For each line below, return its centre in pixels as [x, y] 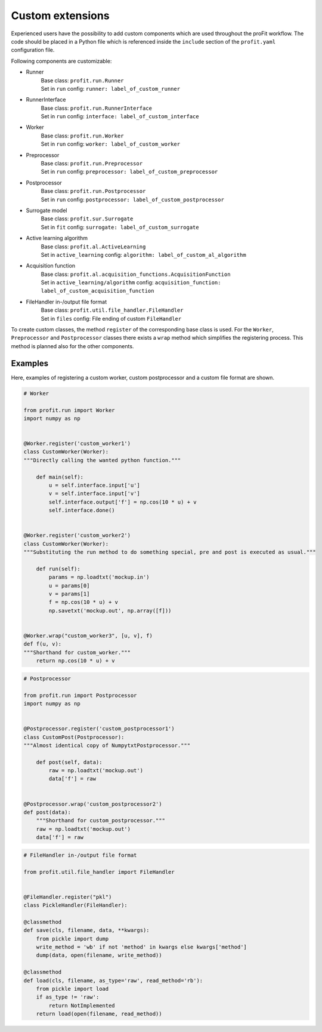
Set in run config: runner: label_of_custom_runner [111, 88]
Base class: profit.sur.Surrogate [87, 219]
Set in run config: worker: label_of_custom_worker [111, 144]
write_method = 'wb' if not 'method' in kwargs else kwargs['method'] [142, 947]
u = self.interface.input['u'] [94, 486]
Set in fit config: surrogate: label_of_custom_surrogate [120, 227]
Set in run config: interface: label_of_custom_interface [120, 116]
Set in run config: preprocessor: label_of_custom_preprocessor [129, 172]
